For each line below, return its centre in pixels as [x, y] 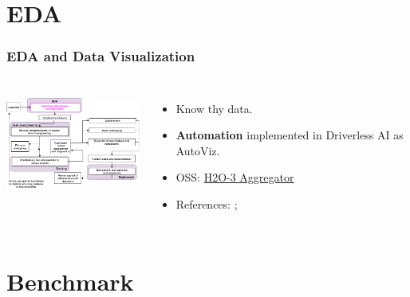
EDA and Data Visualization [101, 56]
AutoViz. [198, 150]
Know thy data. [214, 108]
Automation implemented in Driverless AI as [290, 135]
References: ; [207, 203]
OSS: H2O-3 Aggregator [235, 177]
